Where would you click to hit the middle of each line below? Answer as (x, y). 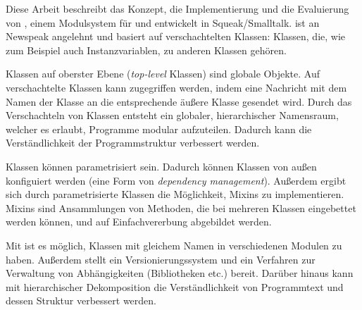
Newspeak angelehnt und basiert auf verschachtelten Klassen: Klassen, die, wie (176, 36)
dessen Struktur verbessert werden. (81, 300)
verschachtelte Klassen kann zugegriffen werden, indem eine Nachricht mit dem (176, 87)
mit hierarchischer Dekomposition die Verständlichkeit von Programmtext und (175, 286)
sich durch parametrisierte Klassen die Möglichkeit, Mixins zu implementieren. (175, 194)
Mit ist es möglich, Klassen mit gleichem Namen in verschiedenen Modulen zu (174, 245)
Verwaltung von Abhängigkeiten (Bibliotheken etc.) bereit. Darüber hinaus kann (180, 273)
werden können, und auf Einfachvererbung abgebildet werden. (139, 222)
